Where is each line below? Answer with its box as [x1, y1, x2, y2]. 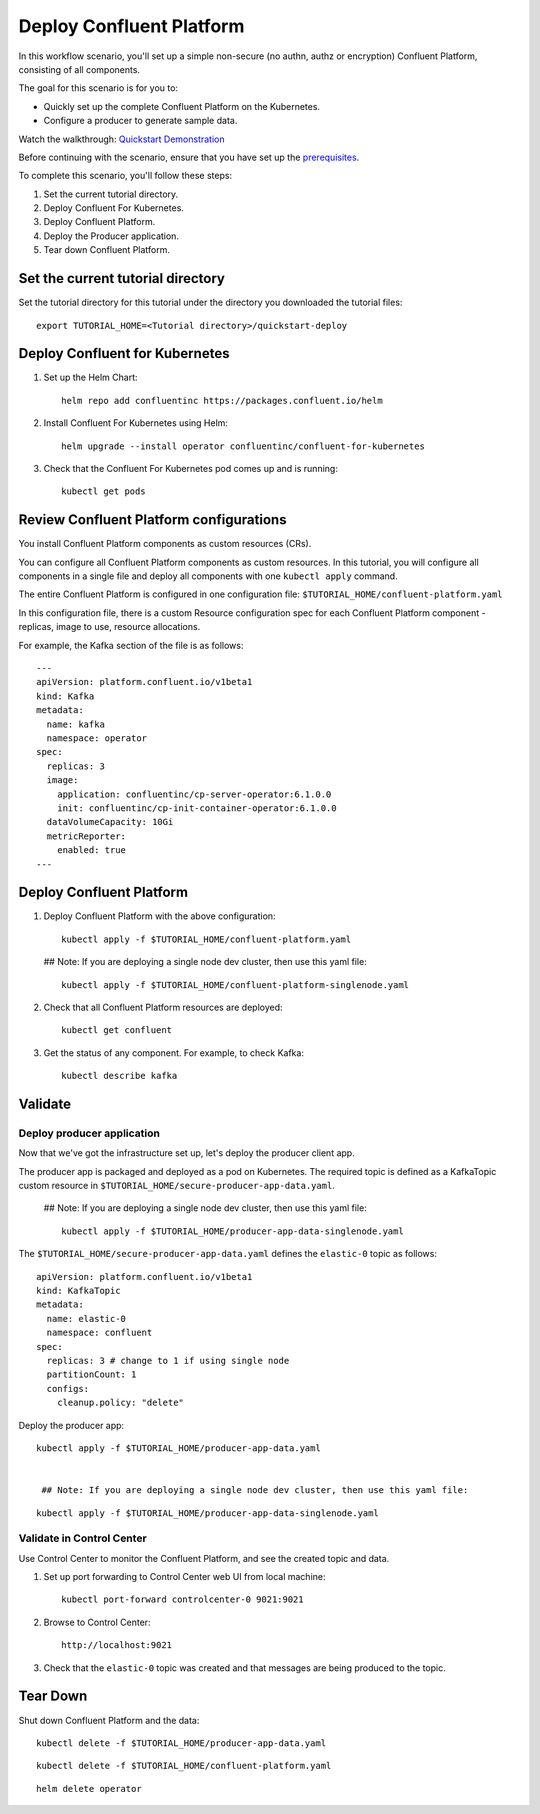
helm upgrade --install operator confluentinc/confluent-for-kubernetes [61, 440, 425, 452]
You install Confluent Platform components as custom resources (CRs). [18, 538, 312, 550]
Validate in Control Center [18, 1531, 147, 1545]
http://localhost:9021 [61, 1640, 173, 1651]
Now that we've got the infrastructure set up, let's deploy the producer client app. [18, 1147, 355, 1159]
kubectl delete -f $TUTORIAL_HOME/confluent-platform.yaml [36, 1760, 332, 1772]
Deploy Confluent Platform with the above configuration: [43, 910, 276, 922]
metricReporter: [46, 830, 127, 842]
